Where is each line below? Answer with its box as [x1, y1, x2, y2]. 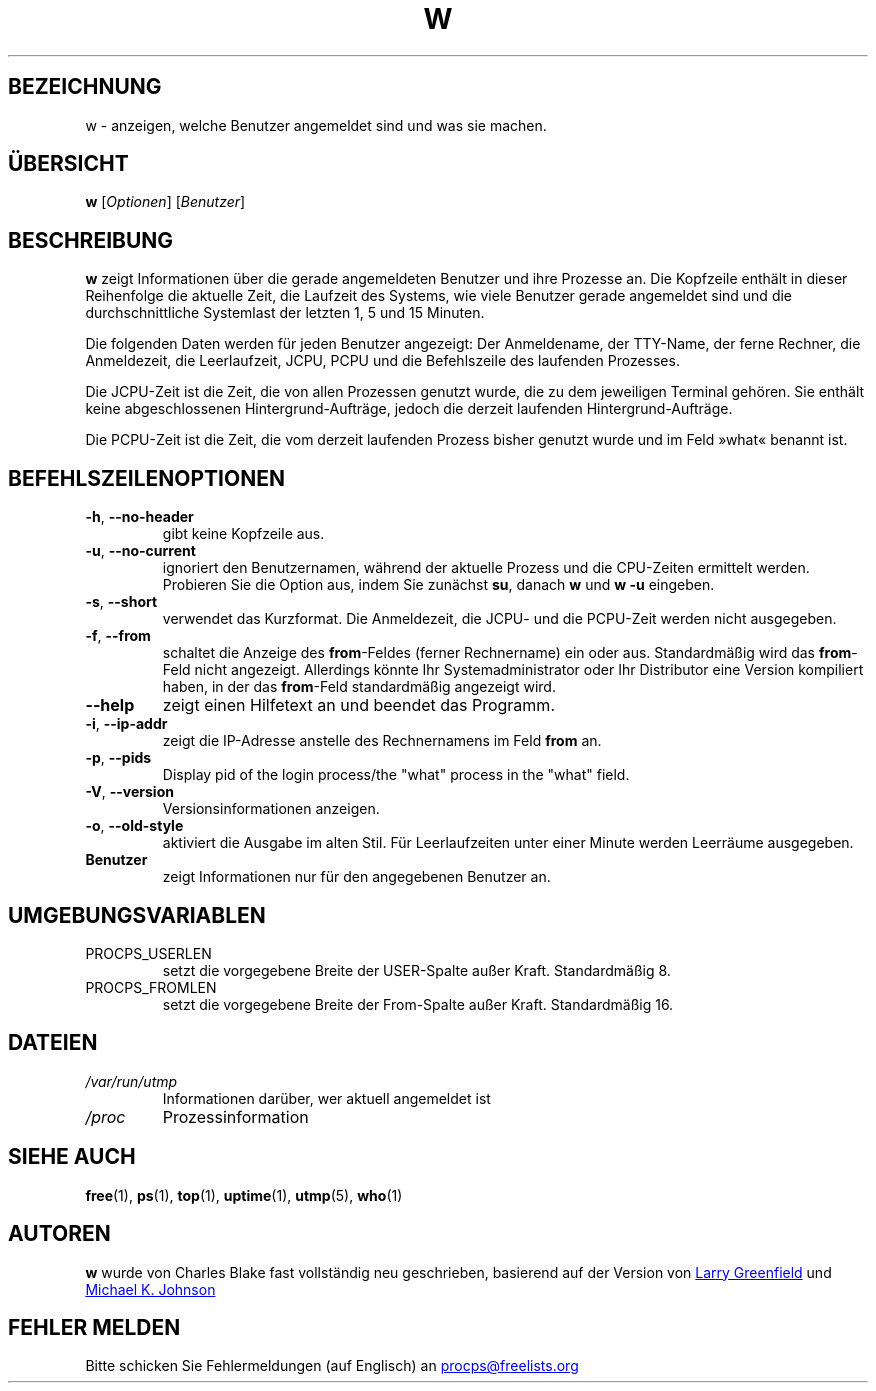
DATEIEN [8, 1030, 98, 1056]
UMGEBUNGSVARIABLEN [8, 902, 266, 928]
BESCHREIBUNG [8, 227, 174, 253]
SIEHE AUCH [8, 1144, 136, 1170]
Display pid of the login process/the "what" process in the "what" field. [162, 766, 630, 784]
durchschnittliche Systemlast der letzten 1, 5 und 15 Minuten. [85, 304, 485, 322]
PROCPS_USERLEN [85, 944, 212, 962]
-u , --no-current [85, 542, 196, 560]
